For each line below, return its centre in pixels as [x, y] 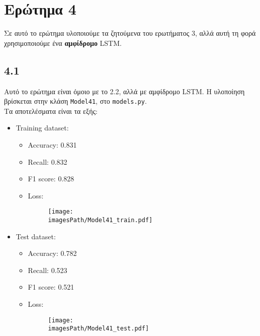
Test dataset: [36, 236]
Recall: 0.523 [48, 270]
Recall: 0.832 [48, 161]
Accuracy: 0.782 [52, 253]
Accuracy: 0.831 [52, 144]
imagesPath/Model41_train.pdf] [100, 220]
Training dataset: [42, 128]
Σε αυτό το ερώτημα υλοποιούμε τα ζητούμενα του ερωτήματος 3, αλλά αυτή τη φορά [130, 33]
